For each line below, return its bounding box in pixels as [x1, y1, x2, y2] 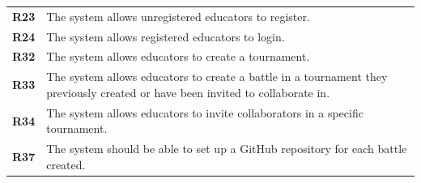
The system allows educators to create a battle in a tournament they [46, 68, 388, 85]
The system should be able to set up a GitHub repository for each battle [46, 140, 407, 157]
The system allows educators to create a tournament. [46, 48, 310, 65]
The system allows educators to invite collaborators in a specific [46, 104, 364, 121]
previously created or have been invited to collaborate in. [46, 83, 330, 100]
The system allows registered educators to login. [46, 28, 285, 45]
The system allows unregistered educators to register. [46, 7, 310, 24]
